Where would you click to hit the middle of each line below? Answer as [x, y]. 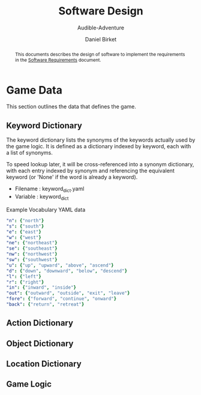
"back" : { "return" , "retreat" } [45, 304]
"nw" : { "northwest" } [32, 254]
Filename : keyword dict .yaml [49, 189]
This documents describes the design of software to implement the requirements [100, 54]
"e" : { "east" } [24, 232]
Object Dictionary [40, 343]
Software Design [101, 11]
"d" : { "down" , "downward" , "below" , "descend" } [67, 271]
